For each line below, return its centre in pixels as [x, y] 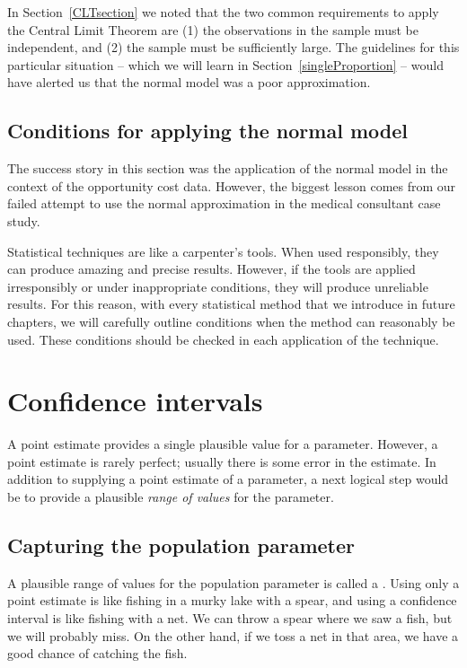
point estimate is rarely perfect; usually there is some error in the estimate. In [222, 461]
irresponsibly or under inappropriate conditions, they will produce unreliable [218, 286]
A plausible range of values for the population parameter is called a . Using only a [233, 582]
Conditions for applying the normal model [207, 131]
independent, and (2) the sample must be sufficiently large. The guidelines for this [233, 47]
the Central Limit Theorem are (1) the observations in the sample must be [213, 29]
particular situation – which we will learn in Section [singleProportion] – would [225, 64]
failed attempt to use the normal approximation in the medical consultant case [224, 203]
